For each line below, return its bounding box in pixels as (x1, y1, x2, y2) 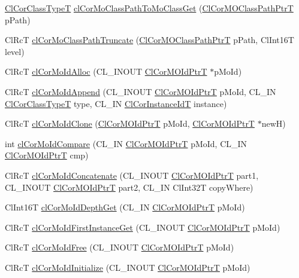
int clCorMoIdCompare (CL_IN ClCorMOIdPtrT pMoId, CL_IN (5, 137, 247, 149)
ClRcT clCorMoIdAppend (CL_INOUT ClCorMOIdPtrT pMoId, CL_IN (5, 85, 276, 97)
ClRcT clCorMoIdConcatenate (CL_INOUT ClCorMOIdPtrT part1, (5, 169, 259, 181)
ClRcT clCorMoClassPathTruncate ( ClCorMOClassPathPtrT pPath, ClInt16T (5, 33, 294, 46)
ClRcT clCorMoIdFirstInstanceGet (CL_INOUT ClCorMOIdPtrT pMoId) (5, 221, 280, 233)
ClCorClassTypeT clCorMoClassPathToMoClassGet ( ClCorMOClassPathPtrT (5, 2, 294, 14)
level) (5, 45, 25, 57)
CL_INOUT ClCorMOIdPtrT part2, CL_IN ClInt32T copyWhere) (5, 181, 253, 193)
